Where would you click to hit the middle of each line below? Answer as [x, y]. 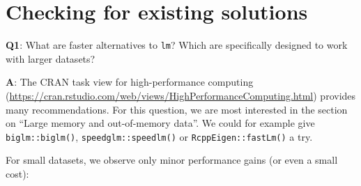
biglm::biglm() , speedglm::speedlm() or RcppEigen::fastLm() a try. [159, 136]
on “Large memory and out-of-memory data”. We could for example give [160, 123]
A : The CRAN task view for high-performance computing [130, 82]
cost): [17, 173]
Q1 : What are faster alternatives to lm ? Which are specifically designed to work [177, 45]
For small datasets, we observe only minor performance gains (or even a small [172, 160]
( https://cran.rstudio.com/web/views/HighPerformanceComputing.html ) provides [181, 95]
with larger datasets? [51, 58]
